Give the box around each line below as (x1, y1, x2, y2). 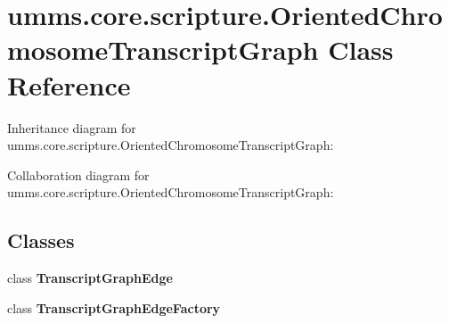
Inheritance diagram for (7, 118, 136, 137)
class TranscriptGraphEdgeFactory (7, 298, 221, 317)
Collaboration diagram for (7, 165, 150, 184)
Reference (7, 66, 131, 103)
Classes (7, 227, 75, 254)
